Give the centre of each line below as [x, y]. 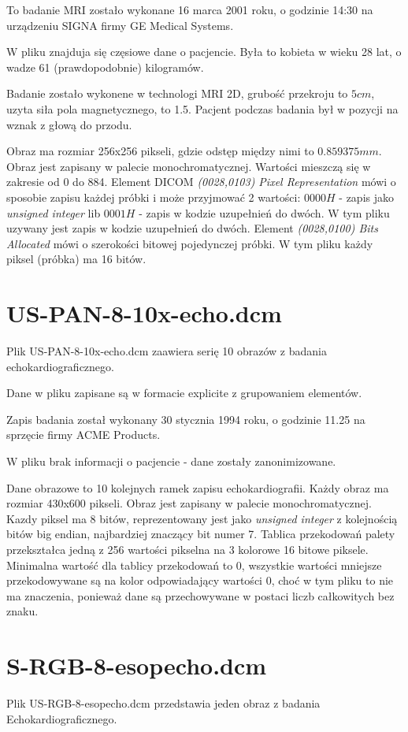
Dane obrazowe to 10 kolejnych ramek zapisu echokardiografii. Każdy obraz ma [198, 487]
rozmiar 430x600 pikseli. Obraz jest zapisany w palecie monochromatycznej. [189, 503]
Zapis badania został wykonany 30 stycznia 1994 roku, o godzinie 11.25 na [186, 419]
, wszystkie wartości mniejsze [312, 565]
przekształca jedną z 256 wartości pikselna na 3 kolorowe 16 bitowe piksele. [187, 549]
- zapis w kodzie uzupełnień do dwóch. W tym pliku [264, 212]
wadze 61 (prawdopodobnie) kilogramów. [105, 67]
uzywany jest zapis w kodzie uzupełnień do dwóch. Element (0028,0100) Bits [192, 228]
